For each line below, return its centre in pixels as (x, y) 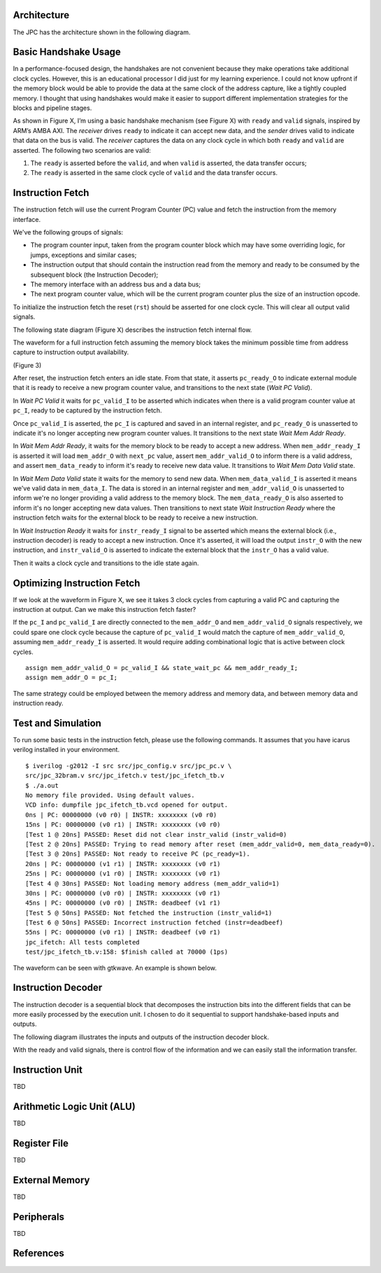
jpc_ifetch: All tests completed (82, 942)
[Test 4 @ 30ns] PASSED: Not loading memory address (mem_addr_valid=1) (152, 883)
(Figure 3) (27, 365)
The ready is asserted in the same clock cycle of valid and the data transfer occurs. (154, 173)
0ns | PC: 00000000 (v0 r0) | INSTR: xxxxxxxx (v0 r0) (121, 815)
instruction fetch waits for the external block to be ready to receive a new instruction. (135, 517)
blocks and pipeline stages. (52, 108)
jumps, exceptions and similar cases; (84, 255)
